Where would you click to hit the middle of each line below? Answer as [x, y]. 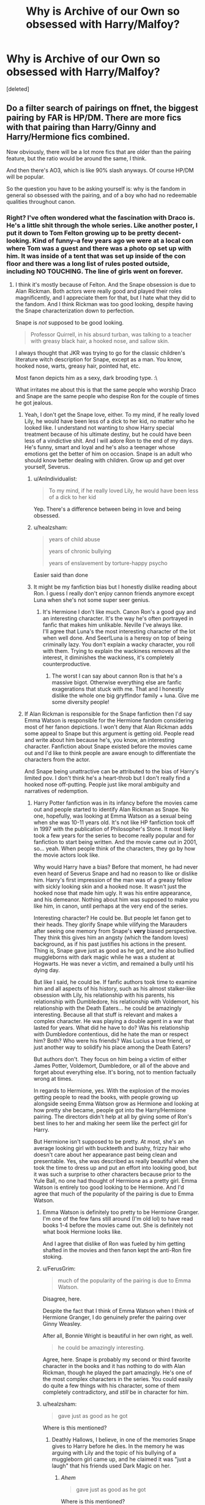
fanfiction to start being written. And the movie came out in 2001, [115, 842]
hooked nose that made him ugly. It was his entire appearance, [113, 893]
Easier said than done [61, 575]
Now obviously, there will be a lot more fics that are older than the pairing [99, 152]
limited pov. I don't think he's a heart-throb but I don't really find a [107, 778]
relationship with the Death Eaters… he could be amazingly [108, 1008]
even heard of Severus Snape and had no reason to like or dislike [115, 873]
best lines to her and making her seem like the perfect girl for [110, 1123]
